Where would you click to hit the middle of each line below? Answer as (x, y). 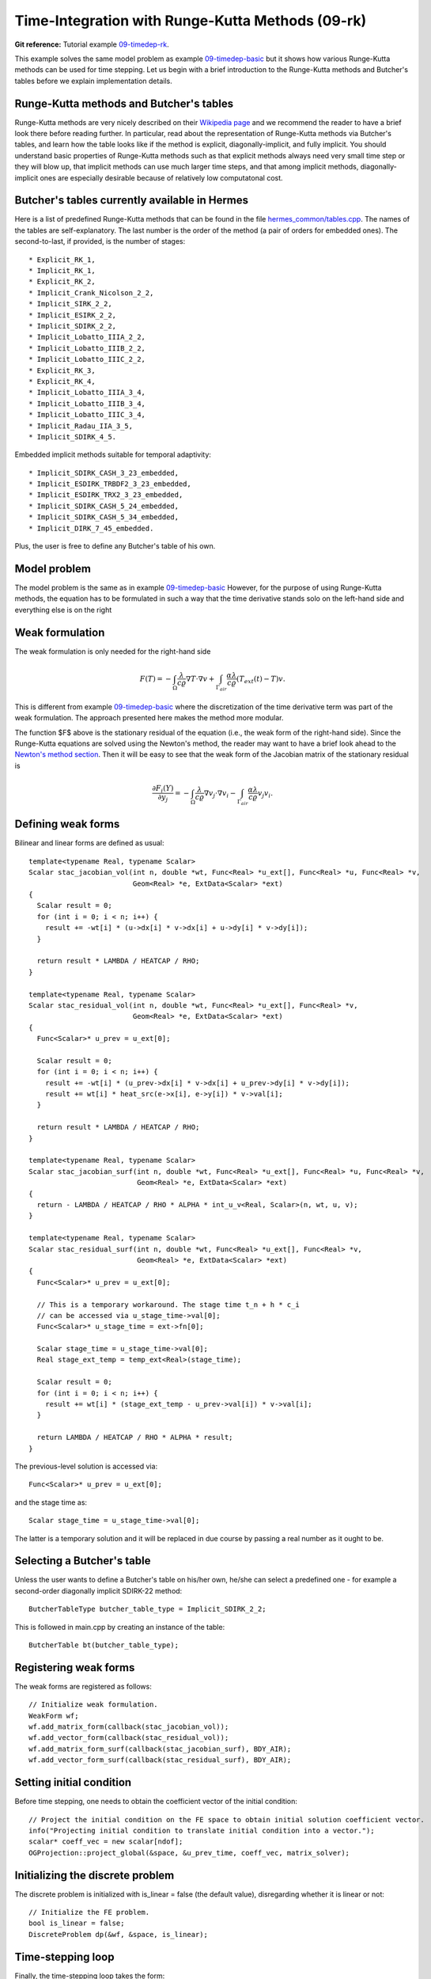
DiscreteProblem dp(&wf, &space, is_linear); (119, 1934)
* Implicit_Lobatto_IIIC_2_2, (87, 359)
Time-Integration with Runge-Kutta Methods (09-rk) (191, 21)
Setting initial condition (73, 1782)
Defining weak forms (67, 824)
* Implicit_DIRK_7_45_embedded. (91, 528)
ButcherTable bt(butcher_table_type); (104, 1645)
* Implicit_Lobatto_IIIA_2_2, (87, 337)
